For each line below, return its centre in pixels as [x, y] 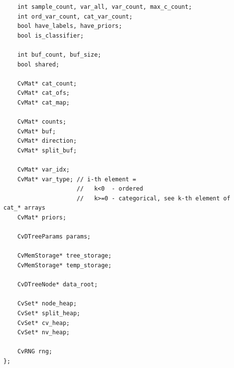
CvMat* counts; [42, 122]
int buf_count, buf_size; [59, 54]
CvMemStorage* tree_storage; [64, 256]
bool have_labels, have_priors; [70, 26]
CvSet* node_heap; [47, 304]
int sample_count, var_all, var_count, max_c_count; [105, 7]
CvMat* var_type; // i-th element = [77, 179]
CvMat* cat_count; [47, 83]
